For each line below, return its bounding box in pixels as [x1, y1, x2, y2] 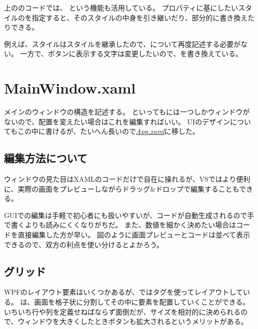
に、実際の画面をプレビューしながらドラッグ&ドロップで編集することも [4, 183, 239, 194]
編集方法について [4, 150, 88, 166]
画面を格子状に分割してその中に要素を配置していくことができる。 [34, 297, 250, 307]
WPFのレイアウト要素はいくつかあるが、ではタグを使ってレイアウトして [4, 287, 243, 297]
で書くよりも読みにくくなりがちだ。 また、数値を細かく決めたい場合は [4, 219, 236, 230]
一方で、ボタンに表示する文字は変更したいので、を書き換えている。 [20, 48, 243, 59]
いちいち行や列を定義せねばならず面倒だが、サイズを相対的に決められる [4, 306, 241, 317]
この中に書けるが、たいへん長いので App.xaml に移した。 [17, 126, 200, 136]
